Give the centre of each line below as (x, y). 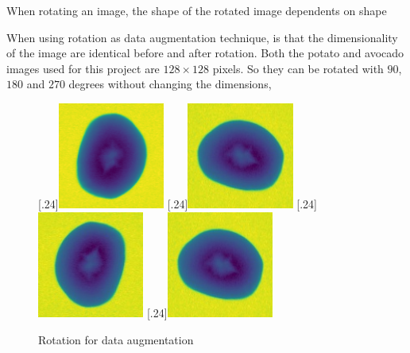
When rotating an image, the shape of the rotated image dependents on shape (197, 10)
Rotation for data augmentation (116, 339)
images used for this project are (83, 68)
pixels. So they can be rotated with (298, 68)
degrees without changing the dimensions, (170, 84)
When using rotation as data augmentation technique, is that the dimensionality (202, 37)
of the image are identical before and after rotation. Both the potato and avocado (205, 53)
